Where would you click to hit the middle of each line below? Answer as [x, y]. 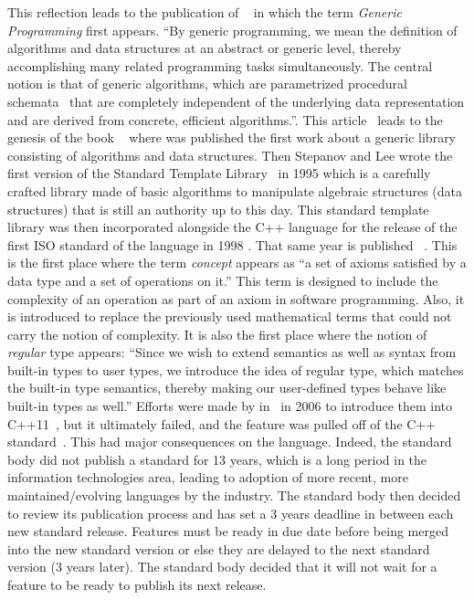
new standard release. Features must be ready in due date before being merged [228, 531]
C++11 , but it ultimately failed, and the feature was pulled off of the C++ [222, 423]
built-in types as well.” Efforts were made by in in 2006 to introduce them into [230, 406]
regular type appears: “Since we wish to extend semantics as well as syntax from [232, 352]
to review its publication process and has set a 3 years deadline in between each [231, 513]
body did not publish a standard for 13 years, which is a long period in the [217, 459]
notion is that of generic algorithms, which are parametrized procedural [207, 84]
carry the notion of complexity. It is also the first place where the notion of [217, 334]
